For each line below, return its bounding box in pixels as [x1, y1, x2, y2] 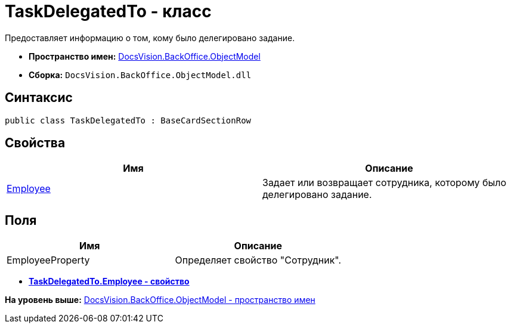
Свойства [5, 135, 66, 151]
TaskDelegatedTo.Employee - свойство [29, 276, 190, 287]
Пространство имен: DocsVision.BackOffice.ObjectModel [29, 51, 261, 61]
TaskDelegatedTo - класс [5, 1, 212, 21]
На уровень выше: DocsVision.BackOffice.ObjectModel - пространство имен [5, 295, 315, 305]
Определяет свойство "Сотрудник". [175, 254, 342, 267]
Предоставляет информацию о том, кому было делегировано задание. [5, 32, 295, 43]
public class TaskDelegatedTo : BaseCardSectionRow [5, 115, 252, 125]
